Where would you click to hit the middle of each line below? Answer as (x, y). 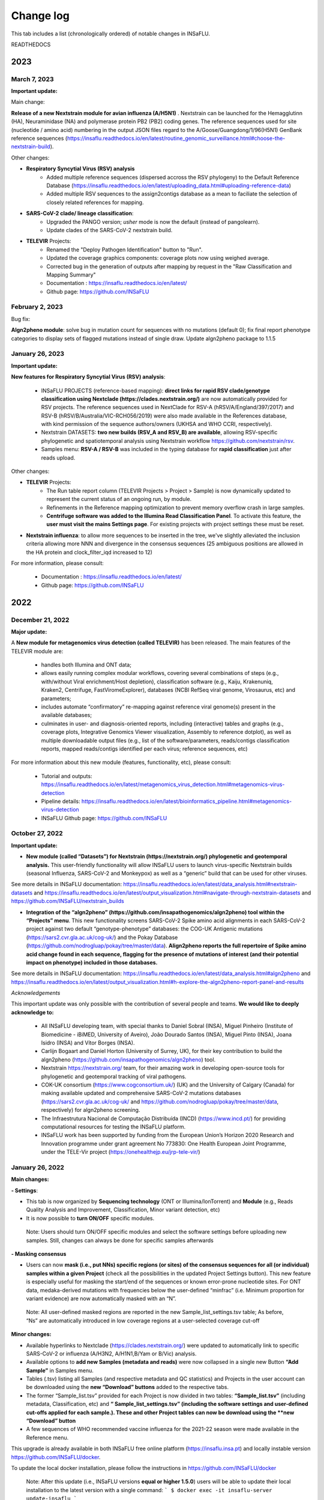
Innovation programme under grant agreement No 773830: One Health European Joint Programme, (164, 1144)
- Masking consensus (39, 1254)
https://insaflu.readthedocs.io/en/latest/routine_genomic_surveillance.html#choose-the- (176, 139)
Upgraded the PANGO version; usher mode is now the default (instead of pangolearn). (153, 221)
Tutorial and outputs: (67, 776)
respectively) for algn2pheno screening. (91, 1110)
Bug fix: (21, 319)
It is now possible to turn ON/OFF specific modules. (90, 1218)
